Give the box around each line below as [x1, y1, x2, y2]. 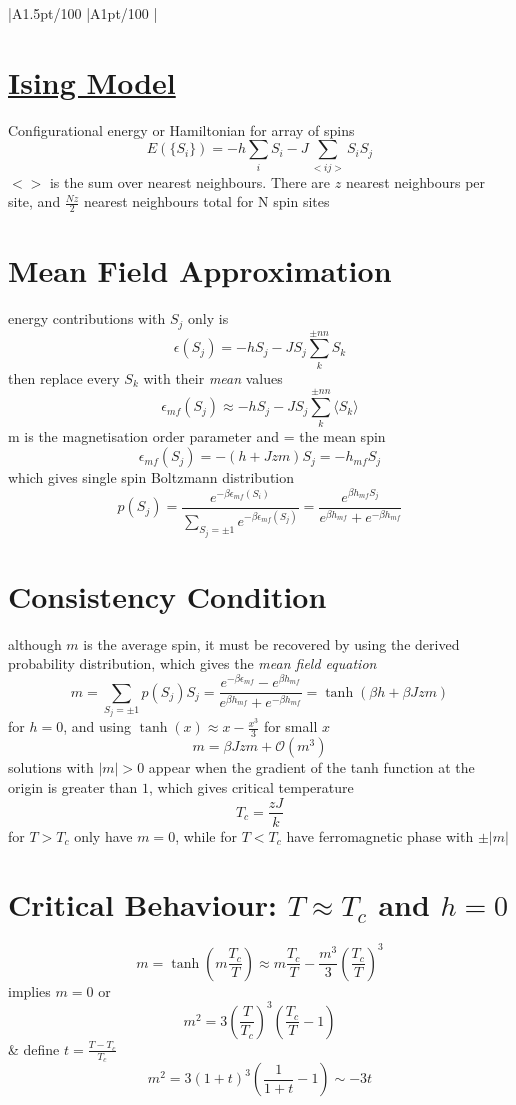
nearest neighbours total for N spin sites [83, 191, 330, 212]
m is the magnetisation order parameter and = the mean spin [8, 426, 386, 447]
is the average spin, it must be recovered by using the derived [83, 633, 460, 654]
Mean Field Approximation [8, 250, 392, 291]
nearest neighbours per [345, 171, 486, 192]
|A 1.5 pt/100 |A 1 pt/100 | [8, 3, 158, 23]
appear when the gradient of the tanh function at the [148, 757, 475, 778]
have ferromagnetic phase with [286, 825, 474, 846]
